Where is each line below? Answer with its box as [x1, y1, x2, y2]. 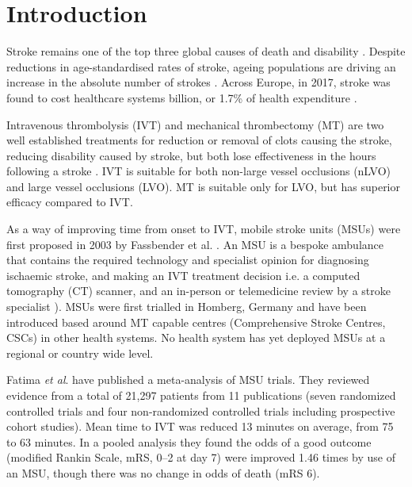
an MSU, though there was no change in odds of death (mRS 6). [6, 464, 320, 481]
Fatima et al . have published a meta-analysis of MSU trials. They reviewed [6, 371, 370, 388]
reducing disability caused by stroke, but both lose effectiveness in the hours [6, 147, 376, 163]
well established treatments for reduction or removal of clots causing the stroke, [6, 132, 392, 148]
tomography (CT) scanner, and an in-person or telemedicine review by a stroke [6, 282, 391, 299]
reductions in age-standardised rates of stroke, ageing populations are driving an [6, 58, 396, 75]
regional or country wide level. [6, 344, 154, 361]
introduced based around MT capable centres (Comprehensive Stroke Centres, [6, 313, 386, 330]
